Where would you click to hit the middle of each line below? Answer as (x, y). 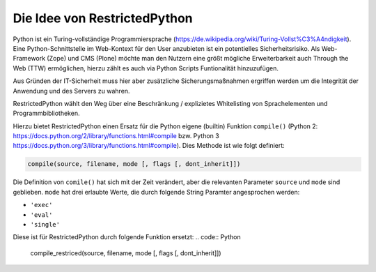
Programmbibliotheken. (46, 113)
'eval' (41, 215)
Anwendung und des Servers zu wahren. (71, 91)
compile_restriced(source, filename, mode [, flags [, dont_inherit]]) (126, 253)
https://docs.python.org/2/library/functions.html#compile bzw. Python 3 (116, 136)
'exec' (41, 205)
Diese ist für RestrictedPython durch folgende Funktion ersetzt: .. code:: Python (127, 237)
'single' (45, 224)
